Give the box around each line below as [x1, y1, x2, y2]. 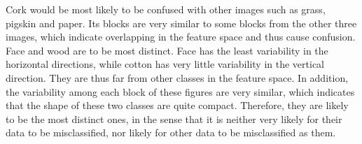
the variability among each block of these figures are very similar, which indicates [6, 84, 355, 99]
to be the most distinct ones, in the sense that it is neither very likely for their [6, 111, 342, 126]
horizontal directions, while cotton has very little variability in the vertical [6, 57, 324, 71]
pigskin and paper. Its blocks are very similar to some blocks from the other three [6, 15, 357, 30]
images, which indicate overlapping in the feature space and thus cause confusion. [6, 29, 356, 44]
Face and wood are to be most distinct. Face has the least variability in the [6, 43, 328, 57]
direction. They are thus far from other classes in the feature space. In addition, [6, 70, 349, 85]
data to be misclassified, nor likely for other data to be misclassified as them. [6, 125, 336, 140]
